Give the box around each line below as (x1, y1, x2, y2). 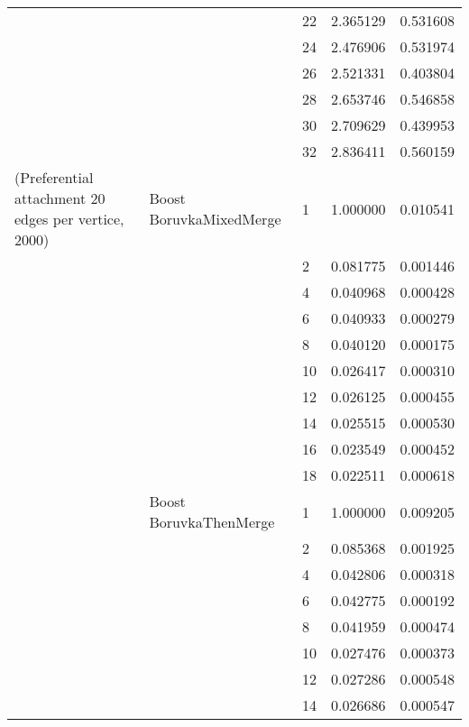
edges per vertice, (14, 208, 124, 229)
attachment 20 (14, 188, 106, 208)
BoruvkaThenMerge (149, 511, 275, 532)
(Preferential (14, 167, 94, 188)
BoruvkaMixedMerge (149, 208, 281, 229)
